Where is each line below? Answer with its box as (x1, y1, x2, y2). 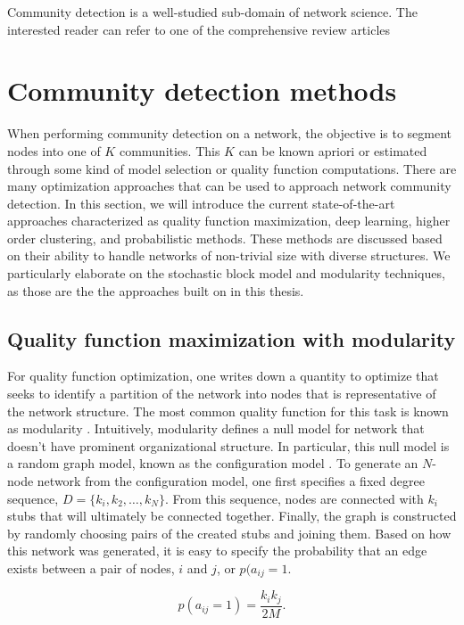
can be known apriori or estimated (238, 141, 427, 160)
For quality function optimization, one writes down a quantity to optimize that (7, 366, 439, 385)
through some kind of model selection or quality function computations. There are (7, 159, 457, 177)
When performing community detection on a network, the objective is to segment (7, 124, 452, 143)
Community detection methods (7, 72, 397, 109)
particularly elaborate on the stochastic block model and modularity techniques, (7, 264, 445, 283)
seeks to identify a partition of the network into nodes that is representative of (7, 384, 436, 403)
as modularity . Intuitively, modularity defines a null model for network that (7, 419, 425, 438)
